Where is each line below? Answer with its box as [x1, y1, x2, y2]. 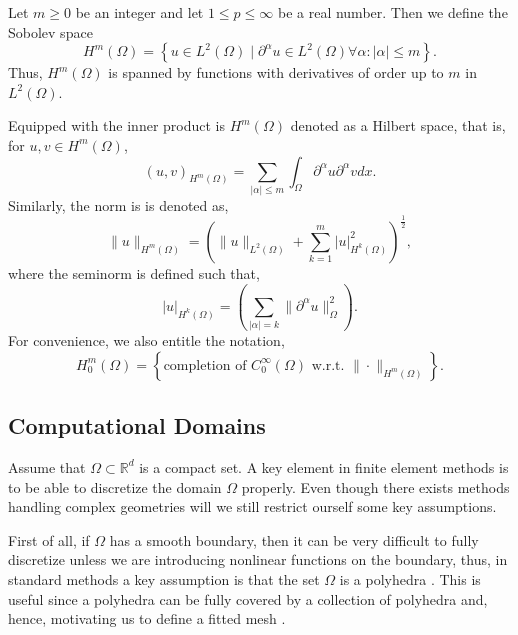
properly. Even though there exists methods [241, 476, 510, 497]
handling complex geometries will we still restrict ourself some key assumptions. [8, 496, 497, 517]
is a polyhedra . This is [339, 568, 481, 589]
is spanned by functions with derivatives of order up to [108, 62, 444, 83]
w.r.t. [311, 358, 345, 373]
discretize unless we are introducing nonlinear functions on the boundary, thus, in [8, 549, 508, 570]
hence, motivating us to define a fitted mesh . [8, 608, 286, 629]
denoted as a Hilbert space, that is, [290, 115, 506, 136]
